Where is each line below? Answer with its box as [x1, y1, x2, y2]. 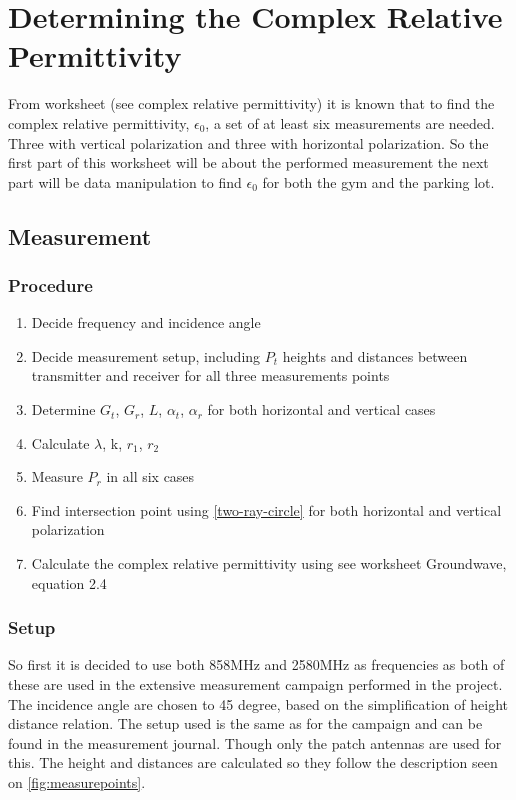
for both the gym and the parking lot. [262, 171, 495, 192]
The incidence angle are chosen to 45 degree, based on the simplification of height [8, 693, 508, 714]
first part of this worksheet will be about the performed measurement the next [8, 152, 489, 173]
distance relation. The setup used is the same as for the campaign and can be [8, 713, 483, 734]
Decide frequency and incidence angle [31, 312, 261, 333]
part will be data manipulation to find [8, 171, 242, 192]
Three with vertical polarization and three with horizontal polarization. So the [8, 132, 489, 153]
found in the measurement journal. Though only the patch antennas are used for [8, 732, 502, 753]
